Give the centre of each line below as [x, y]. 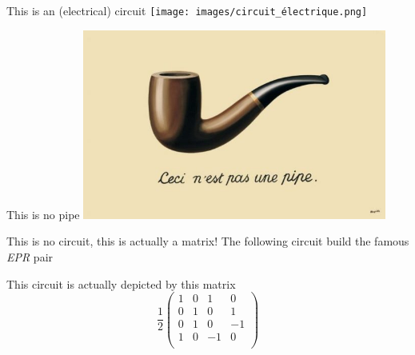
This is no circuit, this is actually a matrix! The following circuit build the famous [208, 241]
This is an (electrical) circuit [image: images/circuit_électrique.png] [187, 10]
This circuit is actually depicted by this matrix [121, 283]
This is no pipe [43, 214]
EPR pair [30, 257]
